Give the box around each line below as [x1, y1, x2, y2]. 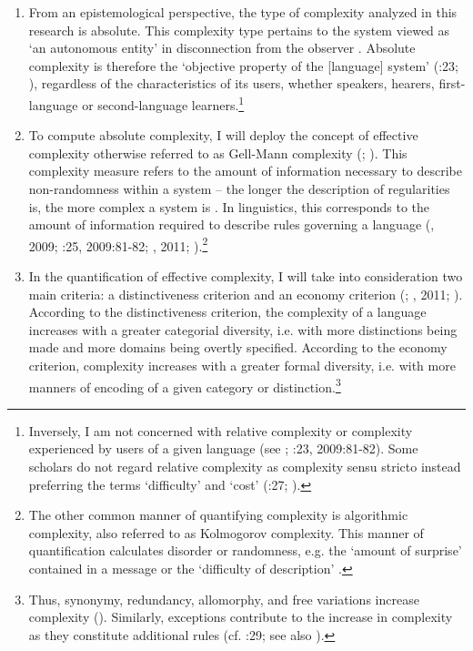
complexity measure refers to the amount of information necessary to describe [28, 161, 462, 180]
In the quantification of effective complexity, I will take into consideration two [28, 267, 463, 286]
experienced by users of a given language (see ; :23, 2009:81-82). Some [28, 439, 418, 458]
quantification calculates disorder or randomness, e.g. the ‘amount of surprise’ [28, 541, 462, 560]
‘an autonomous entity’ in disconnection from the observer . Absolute [28, 38, 416, 57]
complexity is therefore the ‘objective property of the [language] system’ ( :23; [28, 56, 458, 75]
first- [438, 74, 466, 93]
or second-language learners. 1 [82, 92, 245, 114]
